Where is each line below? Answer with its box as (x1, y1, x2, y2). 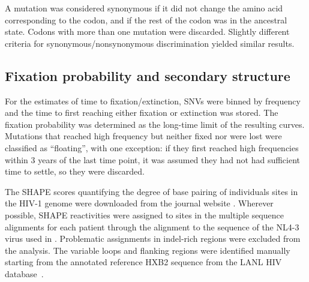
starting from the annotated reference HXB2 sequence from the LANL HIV (5, 256, 282, 268)
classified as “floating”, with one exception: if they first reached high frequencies (5, 141, 299, 154)
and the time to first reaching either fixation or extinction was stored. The (5, 106, 278, 119)
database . (5, 267, 44, 280)
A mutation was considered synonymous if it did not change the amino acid (5, 2, 283, 14)
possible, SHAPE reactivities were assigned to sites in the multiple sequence (5, 208, 284, 221)
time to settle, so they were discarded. (5, 165, 145, 178)
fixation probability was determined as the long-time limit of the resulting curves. (5, 118, 305, 130)
